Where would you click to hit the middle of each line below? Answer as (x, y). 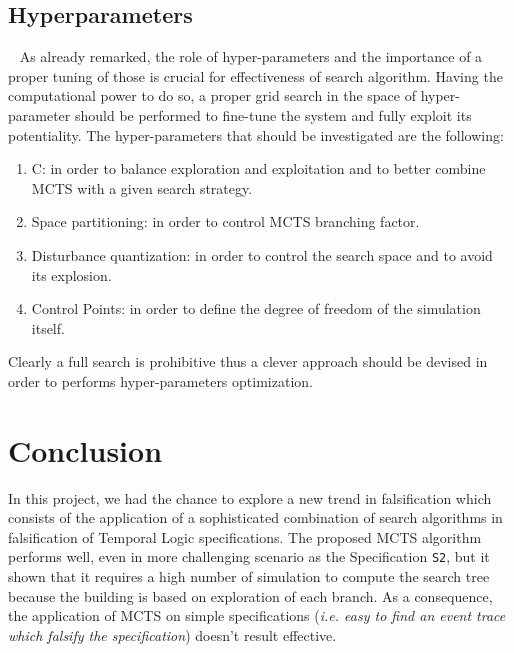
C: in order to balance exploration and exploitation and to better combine (258, 168)
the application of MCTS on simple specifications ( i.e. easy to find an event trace (257, 615)
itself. (48, 327)
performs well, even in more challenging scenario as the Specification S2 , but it (249, 556)
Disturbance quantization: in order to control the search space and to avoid (262, 254)
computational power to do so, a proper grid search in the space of (212, 95)
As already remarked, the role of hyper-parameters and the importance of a (251, 56)
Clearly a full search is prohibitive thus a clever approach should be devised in (248, 361)
